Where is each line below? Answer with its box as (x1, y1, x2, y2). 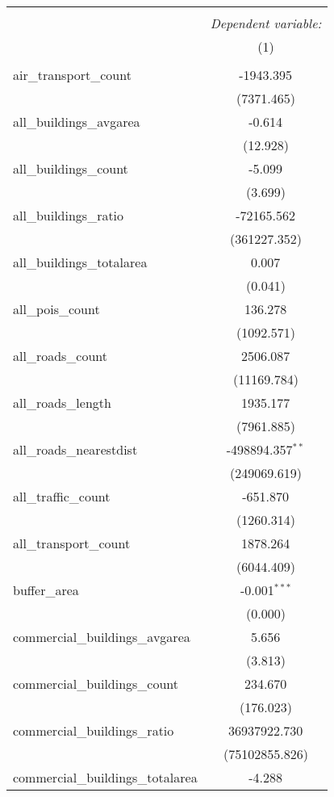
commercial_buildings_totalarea (13, 768, 198, 787)
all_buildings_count (13, 159, 128, 178)
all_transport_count (13, 534, 131, 552)
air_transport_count (13, 65, 132, 84)
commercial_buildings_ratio (13, 721, 174, 740)
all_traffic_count (13, 487, 111, 505)
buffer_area (13, 581, 79, 599)
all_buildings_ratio (13, 206, 124, 224)
